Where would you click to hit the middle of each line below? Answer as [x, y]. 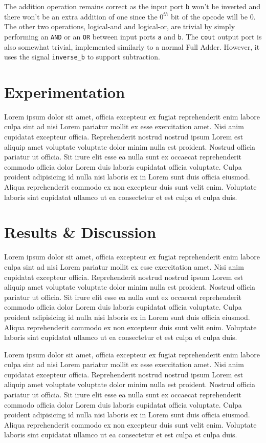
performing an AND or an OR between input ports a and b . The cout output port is [133, 36]
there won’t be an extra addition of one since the [81, 16]
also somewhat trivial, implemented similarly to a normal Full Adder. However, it [132, 46]
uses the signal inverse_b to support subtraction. [82, 57]
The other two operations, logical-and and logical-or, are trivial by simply [120, 26]
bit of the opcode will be [209, 16]
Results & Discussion [80, 232]
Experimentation [65, 92]
